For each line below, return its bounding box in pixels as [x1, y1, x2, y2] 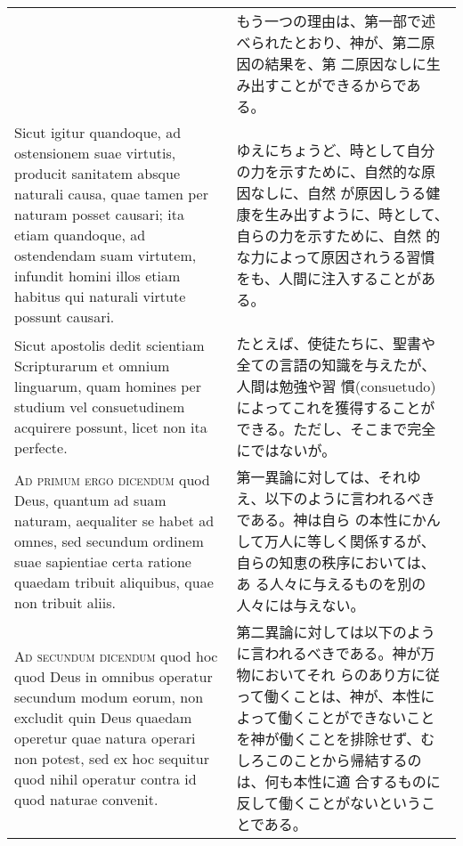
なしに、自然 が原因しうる [250, 183, 426, 203]
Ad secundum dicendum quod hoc [14, 646, 218, 666]
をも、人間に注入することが [236, 268, 421, 289]
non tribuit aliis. [14, 591, 116, 613]
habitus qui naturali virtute [14, 286, 186, 306]
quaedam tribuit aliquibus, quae [14, 571, 214, 592]
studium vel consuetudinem [14, 396, 185, 417]
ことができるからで [279, 75, 407, 95]
